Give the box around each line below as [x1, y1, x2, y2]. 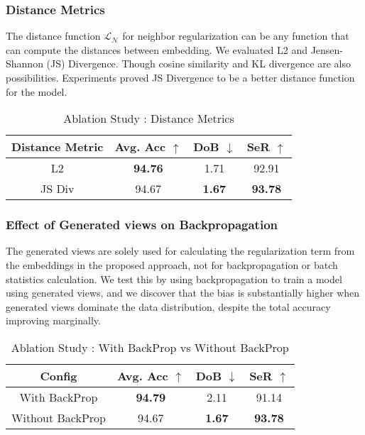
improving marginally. [6, 313, 101, 328]
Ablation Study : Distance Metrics [63, 110, 234, 127]
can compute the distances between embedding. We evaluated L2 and [6, 42, 307, 57]
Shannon [6, 56, 43, 71]
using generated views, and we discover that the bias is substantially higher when [6, 285, 360, 300]
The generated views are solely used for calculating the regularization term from [6, 243, 355, 258]
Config [40, 367, 77, 384]
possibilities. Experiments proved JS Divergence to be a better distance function [6, 70, 355, 84]
